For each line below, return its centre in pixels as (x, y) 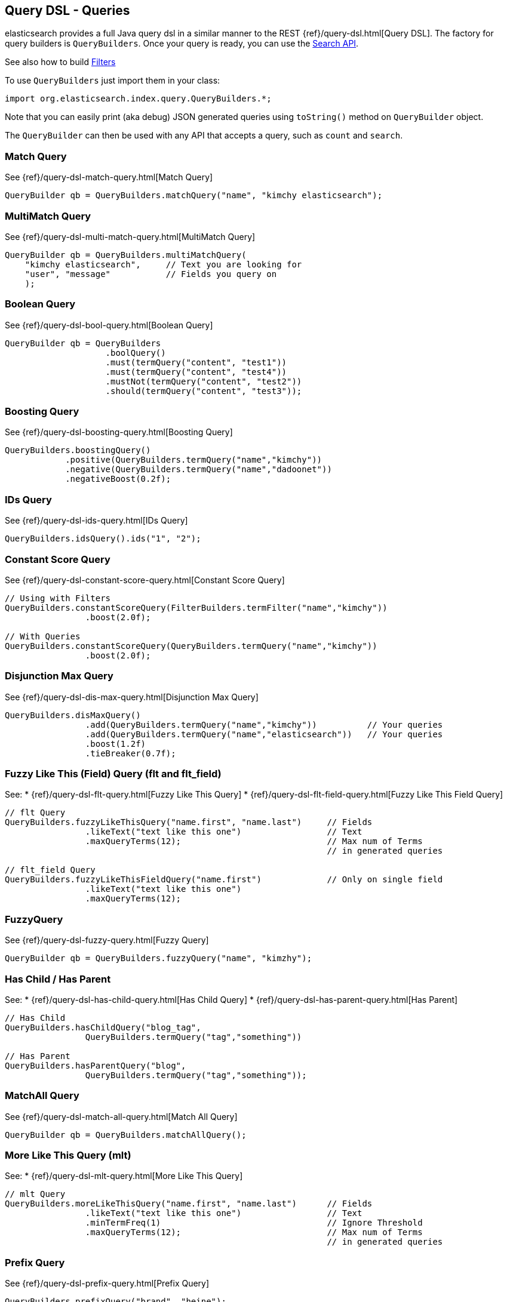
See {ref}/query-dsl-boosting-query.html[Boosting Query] (119, 432)
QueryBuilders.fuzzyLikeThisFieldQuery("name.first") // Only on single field (224, 880)
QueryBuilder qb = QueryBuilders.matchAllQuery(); (126, 1135)
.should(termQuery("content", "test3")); (204, 391)
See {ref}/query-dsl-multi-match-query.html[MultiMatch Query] (130, 236)
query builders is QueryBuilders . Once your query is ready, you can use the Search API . (182, 44)
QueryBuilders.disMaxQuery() (73, 715)
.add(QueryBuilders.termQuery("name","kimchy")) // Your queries (264, 724)
